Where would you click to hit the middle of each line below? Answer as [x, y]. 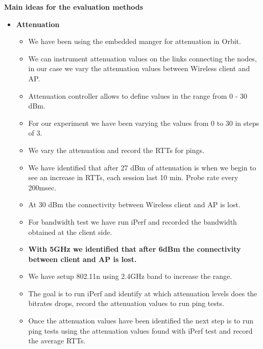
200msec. [42, 187]
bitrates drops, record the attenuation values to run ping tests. [126, 303]
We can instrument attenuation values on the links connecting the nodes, [142, 58]
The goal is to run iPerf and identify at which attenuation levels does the [143, 293]
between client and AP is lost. [82, 259]
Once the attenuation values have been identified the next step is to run [141, 321]
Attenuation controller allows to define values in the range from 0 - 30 [138, 95]
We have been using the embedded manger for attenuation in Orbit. [135, 41]
